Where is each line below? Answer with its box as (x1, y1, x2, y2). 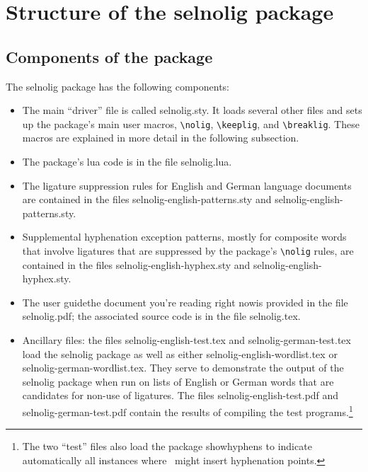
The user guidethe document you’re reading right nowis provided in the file (22, 294, 348, 309)
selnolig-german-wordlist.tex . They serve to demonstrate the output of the (22, 360, 344, 375)
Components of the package (6, 45, 213, 67)
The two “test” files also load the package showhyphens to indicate (22, 439, 312, 454)
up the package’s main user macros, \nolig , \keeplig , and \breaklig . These (22, 116, 360, 131)
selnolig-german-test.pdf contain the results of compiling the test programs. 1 (22, 402, 353, 419)
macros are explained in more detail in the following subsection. (22, 130, 299, 145)
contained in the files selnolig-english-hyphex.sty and (22, 257, 251, 272)
